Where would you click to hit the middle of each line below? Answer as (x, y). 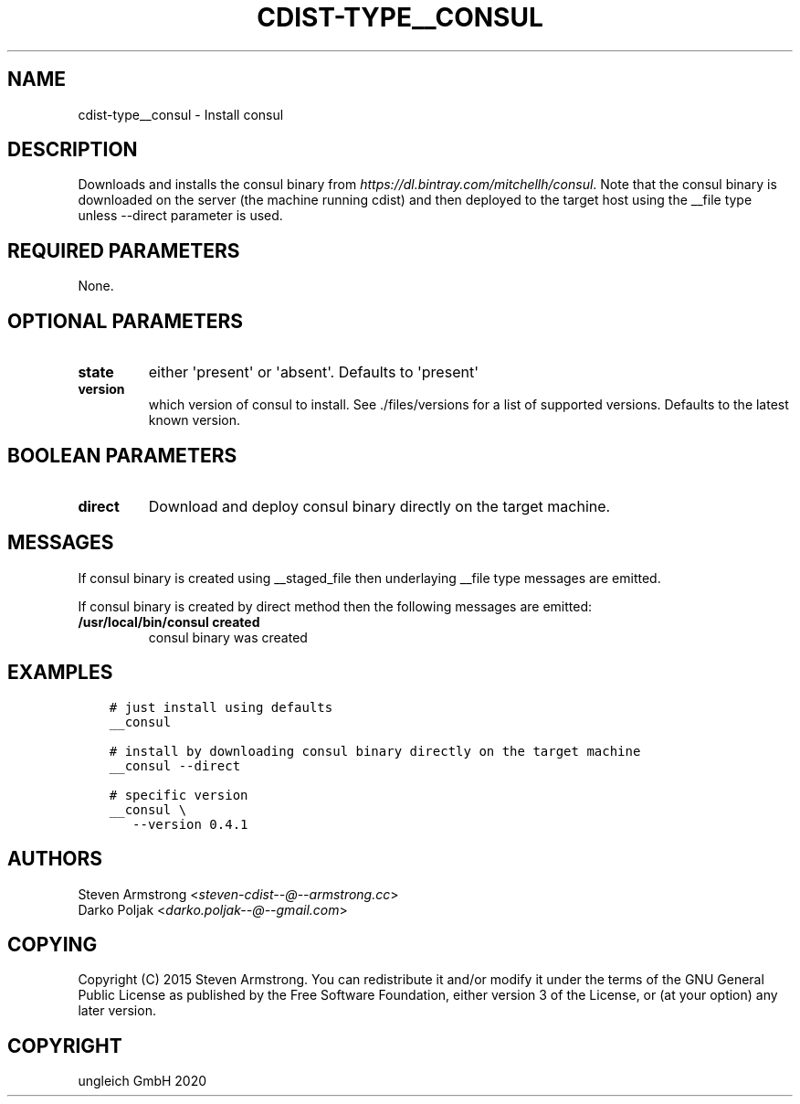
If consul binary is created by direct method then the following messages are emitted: (335, 606)
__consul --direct (175, 765)
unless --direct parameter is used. (180, 216)
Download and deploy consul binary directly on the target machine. (379, 506)
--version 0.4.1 (190, 824)
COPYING (53, 944)
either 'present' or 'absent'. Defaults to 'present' (313, 372)
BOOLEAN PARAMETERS (122, 455)
